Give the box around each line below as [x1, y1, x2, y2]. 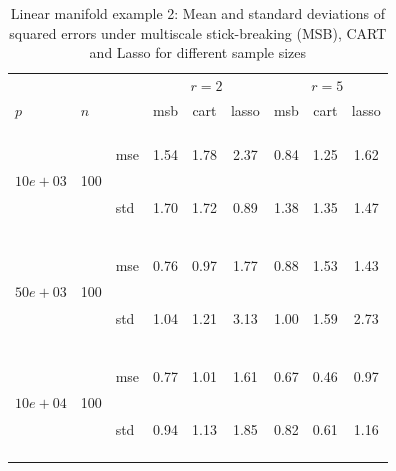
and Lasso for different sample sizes [89, 42, 307, 63]
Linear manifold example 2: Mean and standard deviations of [10, 3, 385, 23]
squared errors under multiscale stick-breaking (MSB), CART [9, 22, 387, 43]
